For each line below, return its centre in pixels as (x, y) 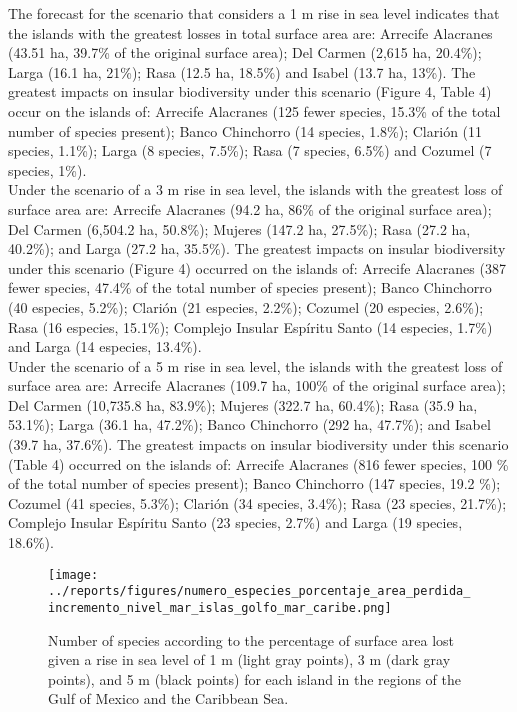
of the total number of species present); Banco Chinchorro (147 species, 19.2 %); (254, 483)
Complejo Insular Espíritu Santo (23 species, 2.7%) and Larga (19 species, (235, 522)
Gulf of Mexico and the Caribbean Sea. (168, 698)
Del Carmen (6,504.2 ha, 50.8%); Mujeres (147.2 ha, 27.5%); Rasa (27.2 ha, (239, 228)
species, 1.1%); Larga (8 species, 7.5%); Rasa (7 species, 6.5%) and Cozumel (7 (250, 150)
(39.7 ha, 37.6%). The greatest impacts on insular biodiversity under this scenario (258, 444)
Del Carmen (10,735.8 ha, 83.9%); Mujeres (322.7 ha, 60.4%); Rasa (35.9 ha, (243, 404)
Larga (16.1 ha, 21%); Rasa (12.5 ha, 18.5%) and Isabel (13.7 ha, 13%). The (242, 71)
